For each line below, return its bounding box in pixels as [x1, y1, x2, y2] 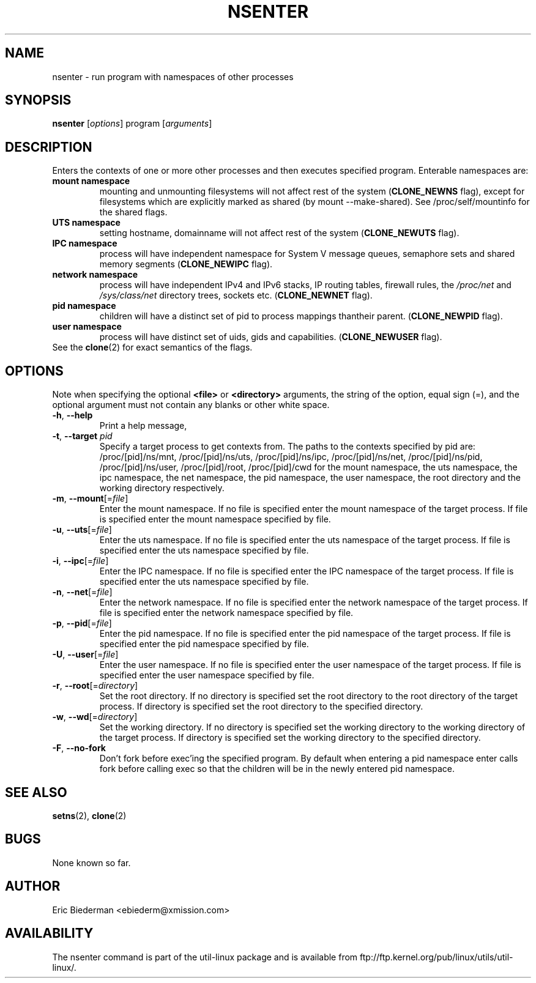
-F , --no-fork [52, 743, 106, 754]
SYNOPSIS [5, 92, 72, 108]
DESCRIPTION [5, 139, 92, 155]
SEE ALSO [5, 784, 67, 800]
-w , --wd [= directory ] [52, 711, 138, 722]
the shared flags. [99, 207, 168, 218]
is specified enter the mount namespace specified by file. [99, 514, 331, 525]
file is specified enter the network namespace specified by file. [99, 607, 354, 618]
